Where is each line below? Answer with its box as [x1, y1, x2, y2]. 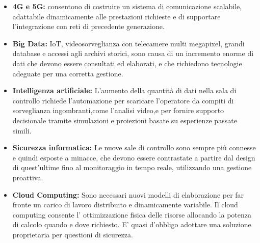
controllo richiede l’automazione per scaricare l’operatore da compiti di [12, 95, 234, 105]
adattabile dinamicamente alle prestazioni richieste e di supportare [12, 11, 221, 21]
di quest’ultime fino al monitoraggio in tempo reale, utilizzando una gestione [12, 162, 252, 173]
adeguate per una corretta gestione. [12, 68, 123, 78]
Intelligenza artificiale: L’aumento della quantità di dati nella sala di [12, 85, 237, 96]
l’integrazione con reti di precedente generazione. [12, 21, 165, 32]
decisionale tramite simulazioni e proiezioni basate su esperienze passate [12, 115, 237, 125]
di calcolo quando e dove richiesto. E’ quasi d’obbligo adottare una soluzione [12, 219, 251, 230]
